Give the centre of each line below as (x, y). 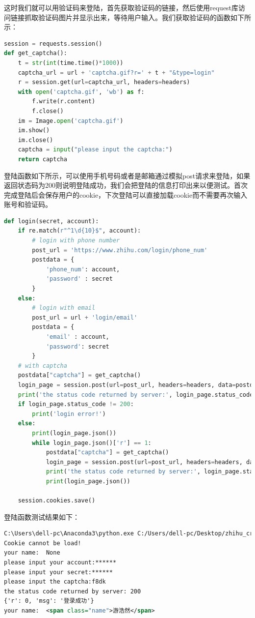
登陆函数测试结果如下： (42, 516)
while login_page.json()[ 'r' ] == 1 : (92, 443)
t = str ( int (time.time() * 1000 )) (71, 63)
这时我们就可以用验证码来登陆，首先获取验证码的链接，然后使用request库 (121, 7)
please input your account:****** (60, 563)
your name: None (32, 553)
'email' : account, (77, 337)
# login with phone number (76, 241)
